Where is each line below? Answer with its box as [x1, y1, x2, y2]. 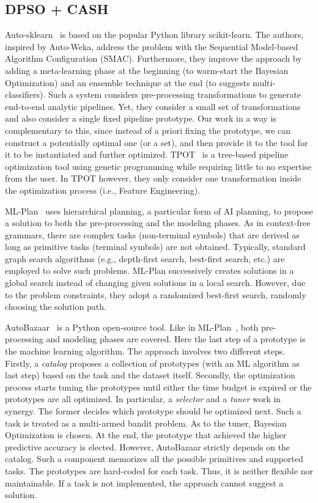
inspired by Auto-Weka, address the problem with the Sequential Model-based [5, 40, 298, 53]
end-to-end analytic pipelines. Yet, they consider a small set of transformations [5, 100, 301, 112]
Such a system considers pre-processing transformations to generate [48, 88, 301, 101]
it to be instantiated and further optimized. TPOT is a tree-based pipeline [5, 148, 289, 161]
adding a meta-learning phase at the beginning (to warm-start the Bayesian [5, 64, 289, 76]
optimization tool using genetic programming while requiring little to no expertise [5, 160, 312, 172]
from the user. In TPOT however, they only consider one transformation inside [5, 172, 301, 185]
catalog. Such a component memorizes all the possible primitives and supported [5, 452, 303, 465]
